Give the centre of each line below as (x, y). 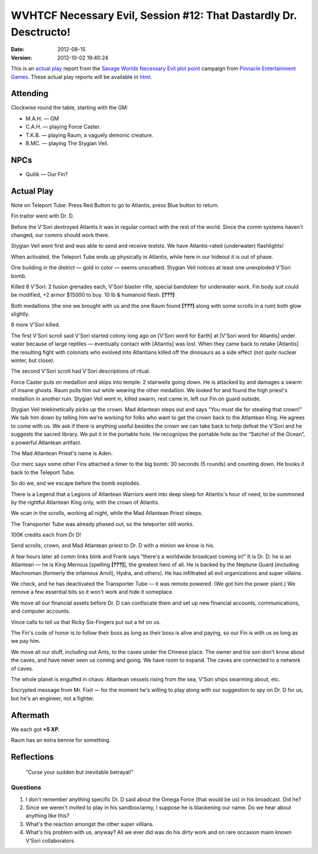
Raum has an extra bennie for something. (61, 740)
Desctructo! (41, 32)
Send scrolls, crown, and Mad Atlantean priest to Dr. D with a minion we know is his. (113, 546)
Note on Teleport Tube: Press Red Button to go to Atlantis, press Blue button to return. (115, 205)
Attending (29, 93)
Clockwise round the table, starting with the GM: (69, 108)
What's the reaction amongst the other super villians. (90, 824)
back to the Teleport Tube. (43, 472)
